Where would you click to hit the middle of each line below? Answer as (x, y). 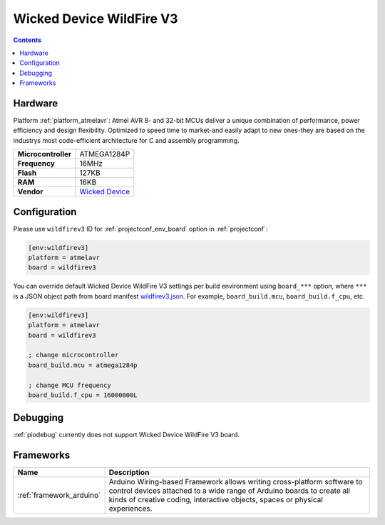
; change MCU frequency (70, 385)
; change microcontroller (73, 355)
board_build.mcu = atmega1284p (83, 365)
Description (129, 473)
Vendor (30, 191)
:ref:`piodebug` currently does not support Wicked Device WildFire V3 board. (127, 435)
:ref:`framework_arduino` (59, 495)
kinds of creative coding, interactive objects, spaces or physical (216, 500)
